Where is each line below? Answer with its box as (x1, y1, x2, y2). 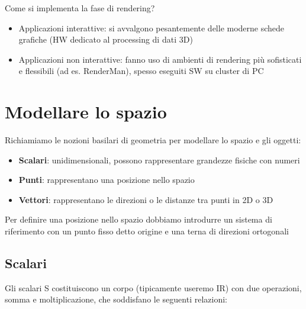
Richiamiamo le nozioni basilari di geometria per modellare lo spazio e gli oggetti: (5, 134, 301, 146)
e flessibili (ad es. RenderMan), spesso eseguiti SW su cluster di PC (18, 65, 264, 77)
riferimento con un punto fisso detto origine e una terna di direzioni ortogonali (5, 225, 289, 237)
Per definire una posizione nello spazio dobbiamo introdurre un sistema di (5, 213, 272, 226)
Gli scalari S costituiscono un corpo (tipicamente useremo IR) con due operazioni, (5, 281, 302, 294)
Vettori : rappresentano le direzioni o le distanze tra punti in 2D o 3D (18, 193, 273, 205)
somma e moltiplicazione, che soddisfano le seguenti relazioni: (5, 293, 227, 305)
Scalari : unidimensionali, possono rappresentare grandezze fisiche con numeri (18, 153, 300, 166)
